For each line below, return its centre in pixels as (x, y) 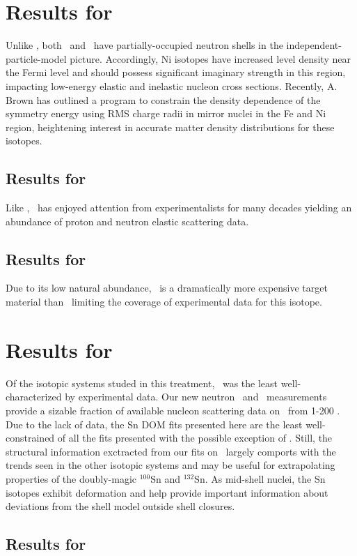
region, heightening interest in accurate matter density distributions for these (170, 127)
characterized (34, 397)
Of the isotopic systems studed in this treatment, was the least (142, 383)
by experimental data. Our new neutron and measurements (196, 397)
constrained (30, 438)
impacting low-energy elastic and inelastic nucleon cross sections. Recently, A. (172, 85)
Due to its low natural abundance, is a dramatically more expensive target (167, 288)
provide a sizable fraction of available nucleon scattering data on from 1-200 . (173, 410)
